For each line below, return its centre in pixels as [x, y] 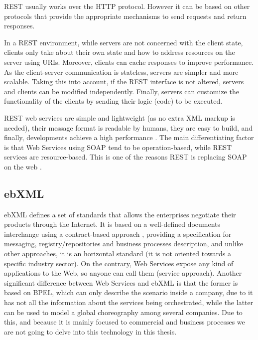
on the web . [23, 166]
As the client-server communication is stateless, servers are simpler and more [121, 72]
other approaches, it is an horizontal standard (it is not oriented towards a [118, 254]
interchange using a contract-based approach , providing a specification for [118, 234]
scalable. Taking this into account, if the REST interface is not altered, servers [124, 82]
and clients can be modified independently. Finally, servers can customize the [122, 91]
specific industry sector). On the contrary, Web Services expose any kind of [119, 263]
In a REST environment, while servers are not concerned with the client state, [124, 42]
